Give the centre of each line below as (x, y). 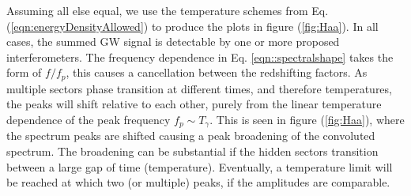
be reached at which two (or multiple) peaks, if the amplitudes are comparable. (198, 182)
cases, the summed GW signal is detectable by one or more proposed (173, 41)
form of (24, 72)
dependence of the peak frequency (89, 120)
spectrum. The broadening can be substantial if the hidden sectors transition (192, 151)
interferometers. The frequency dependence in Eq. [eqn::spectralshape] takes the (200, 57)
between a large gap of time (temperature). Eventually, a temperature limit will (200, 166)
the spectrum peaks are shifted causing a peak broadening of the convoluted (191, 136)
